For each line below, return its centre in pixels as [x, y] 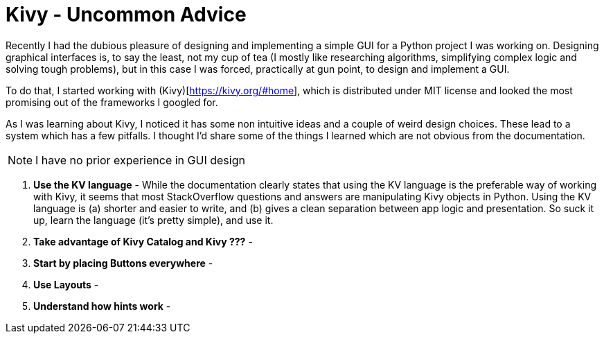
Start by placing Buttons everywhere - [123, 263]
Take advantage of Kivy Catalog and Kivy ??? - [143, 241]
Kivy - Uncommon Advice [126, 15]
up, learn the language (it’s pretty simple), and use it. [153, 220]
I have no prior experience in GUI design [140, 160]
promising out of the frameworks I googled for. [112, 102]
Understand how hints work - [102, 306]
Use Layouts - [66, 284]
